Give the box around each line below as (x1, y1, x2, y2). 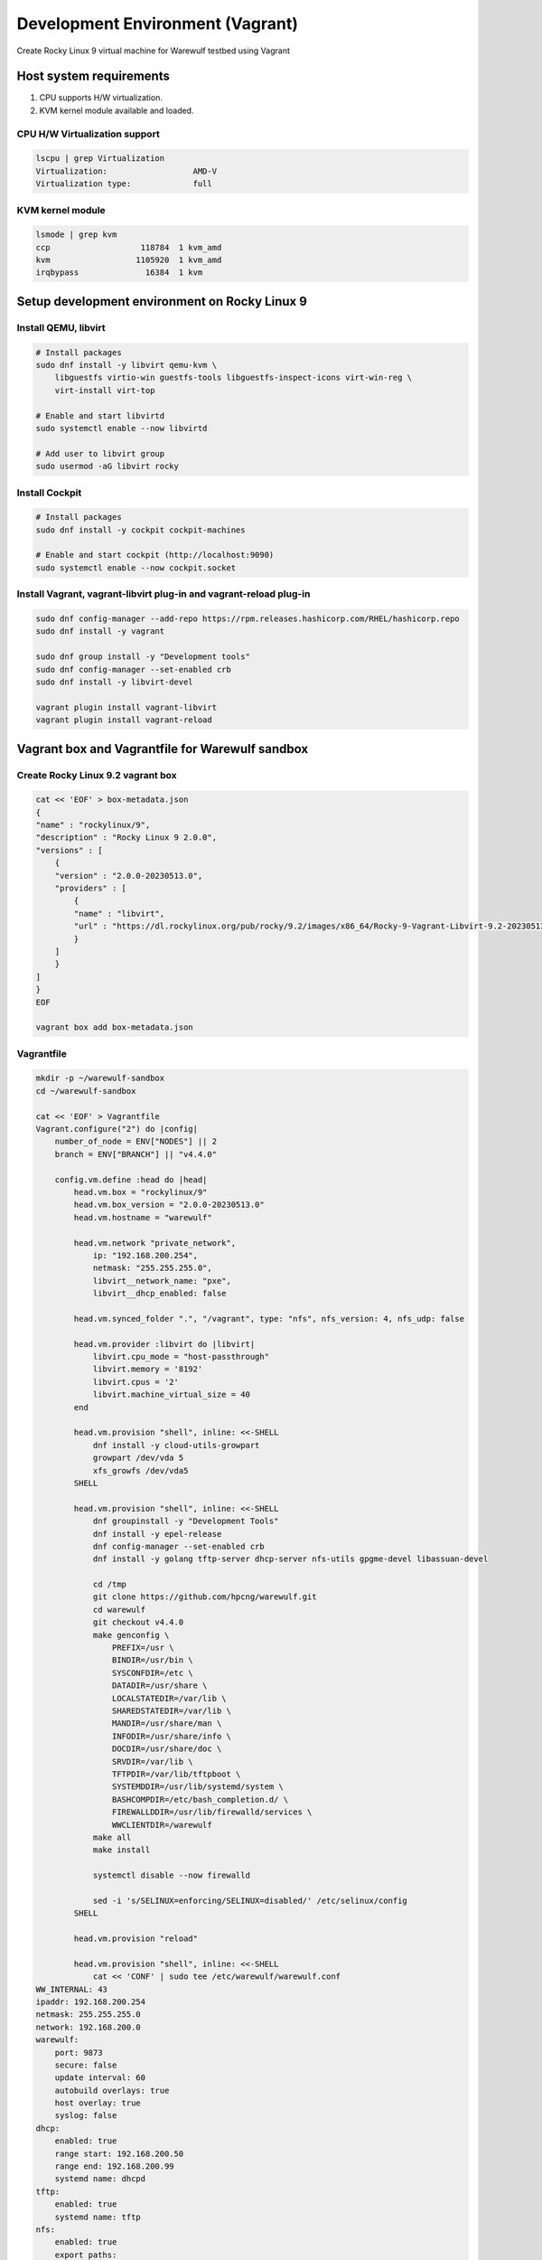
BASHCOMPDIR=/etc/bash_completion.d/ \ (111, 1794, 289, 1804)
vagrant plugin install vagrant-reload (35, 715, 212, 725)
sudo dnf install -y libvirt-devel (35, 676, 193, 687)
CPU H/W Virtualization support (16, 127, 160, 140)
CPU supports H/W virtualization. (39, 92, 163, 103)
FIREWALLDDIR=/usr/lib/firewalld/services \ (111, 1807, 313, 1817)
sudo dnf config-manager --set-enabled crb (35, 664, 232, 674)
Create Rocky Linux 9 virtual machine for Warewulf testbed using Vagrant (16, 45, 291, 56)
